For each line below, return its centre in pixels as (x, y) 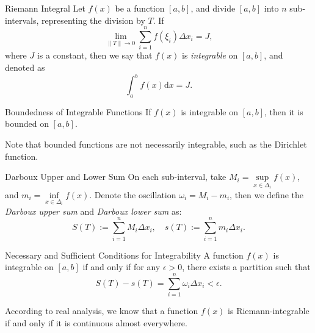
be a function (140, 8)
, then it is (284, 111)
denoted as (25, 67)
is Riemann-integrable (269, 310)
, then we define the (267, 195)
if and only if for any (121, 267)
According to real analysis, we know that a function (102, 310)
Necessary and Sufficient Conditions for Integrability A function (124, 255)
